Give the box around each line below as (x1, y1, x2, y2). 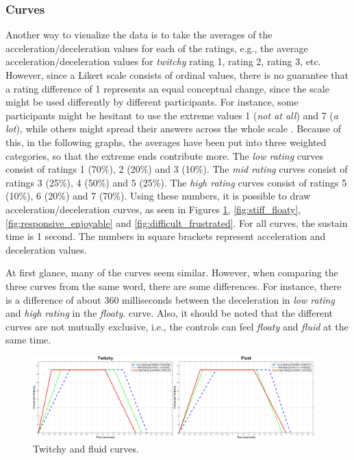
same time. (5, 332, 51, 347)
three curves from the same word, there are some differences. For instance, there (5, 278, 342, 293)
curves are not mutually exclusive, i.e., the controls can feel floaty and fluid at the (5, 319, 349, 333)
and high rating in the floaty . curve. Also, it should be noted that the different (5, 306, 333, 320)
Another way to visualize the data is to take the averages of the (5, 27, 273, 42)
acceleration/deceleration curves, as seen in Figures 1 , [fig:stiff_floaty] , (5, 202, 301, 216)
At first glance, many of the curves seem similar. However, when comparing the (5, 265, 338, 280)
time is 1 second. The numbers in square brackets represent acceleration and (5, 229, 326, 243)
